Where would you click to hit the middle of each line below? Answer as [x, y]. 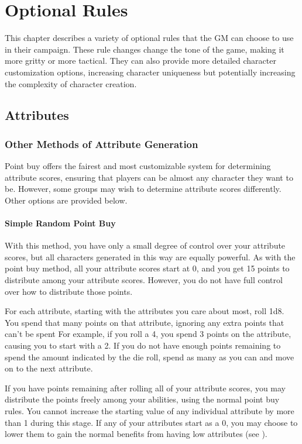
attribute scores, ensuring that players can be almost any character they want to [149, 177]
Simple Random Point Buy [60, 223]
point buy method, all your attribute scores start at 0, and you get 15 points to [147, 268]
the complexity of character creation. [71, 83]
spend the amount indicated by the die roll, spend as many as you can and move [150, 357]
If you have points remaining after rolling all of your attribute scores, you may [145, 388]
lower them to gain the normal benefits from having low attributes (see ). [136, 434]
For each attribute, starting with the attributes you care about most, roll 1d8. [145, 311]
